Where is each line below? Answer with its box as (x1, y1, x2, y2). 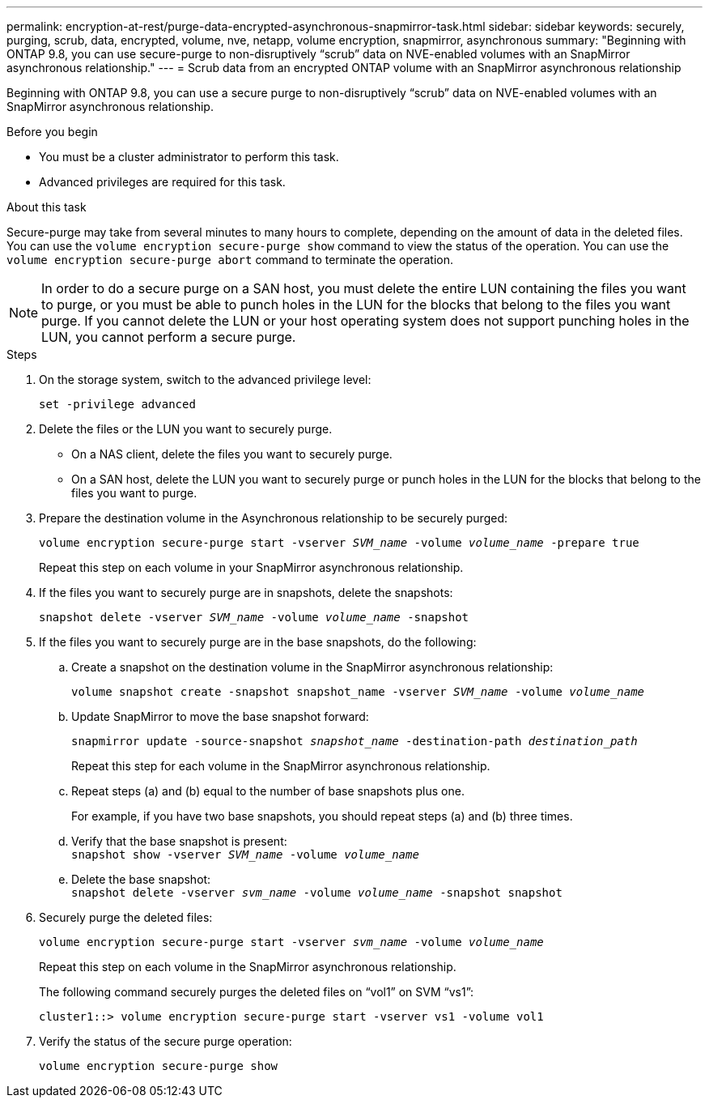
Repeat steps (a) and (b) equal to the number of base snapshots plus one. (71, 784, 465, 798)
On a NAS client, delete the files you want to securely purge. (71, 447, 393, 461)
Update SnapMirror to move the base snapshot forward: (71, 710, 369, 723)
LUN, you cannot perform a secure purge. (41, 329, 296, 345)
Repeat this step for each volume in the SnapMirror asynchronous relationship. (71, 759, 490, 773)
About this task (6, 200, 87, 214)
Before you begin (6, 125, 98, 139)
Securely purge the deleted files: (39, 910, 213, 924)
